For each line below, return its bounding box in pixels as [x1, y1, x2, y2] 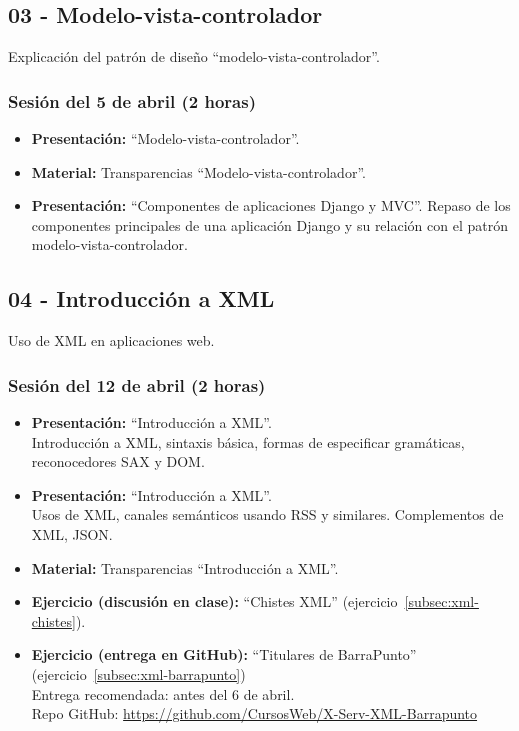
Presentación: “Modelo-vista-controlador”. [31, 128, 300, 149]
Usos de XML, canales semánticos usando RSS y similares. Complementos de [31, 504, 504, 525]
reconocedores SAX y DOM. [31, 451, 205, 472]
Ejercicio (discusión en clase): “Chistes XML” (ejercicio [31, 591, 398, 612]
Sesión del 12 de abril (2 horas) [8, 372, 266, 397]
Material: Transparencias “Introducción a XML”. [31, 557, 339, 578]
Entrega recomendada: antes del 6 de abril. [31, 683, 295, 704]
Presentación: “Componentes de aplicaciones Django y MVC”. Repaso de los [31, 195, 511, 216]
